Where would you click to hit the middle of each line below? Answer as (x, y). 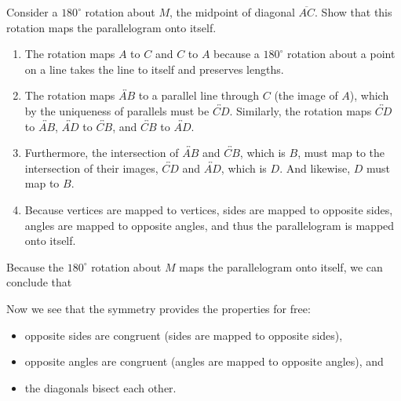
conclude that (39, 282)
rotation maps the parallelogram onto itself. (111, 27)
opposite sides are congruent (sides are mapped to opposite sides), (184, 335)
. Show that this (354, 12)
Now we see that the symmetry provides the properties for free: (159, 308)
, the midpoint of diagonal (232, 12)
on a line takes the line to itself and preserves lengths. (154, 69)
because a (237, 54)
